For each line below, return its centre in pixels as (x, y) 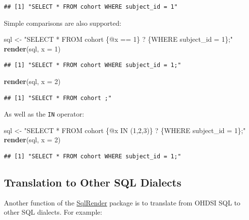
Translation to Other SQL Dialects (93, 182)
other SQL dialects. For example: (53, 212)
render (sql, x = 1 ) (32, 48)
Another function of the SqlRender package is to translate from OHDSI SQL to (122, 202)
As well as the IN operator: (44, 114)
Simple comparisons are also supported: (63, 23)
